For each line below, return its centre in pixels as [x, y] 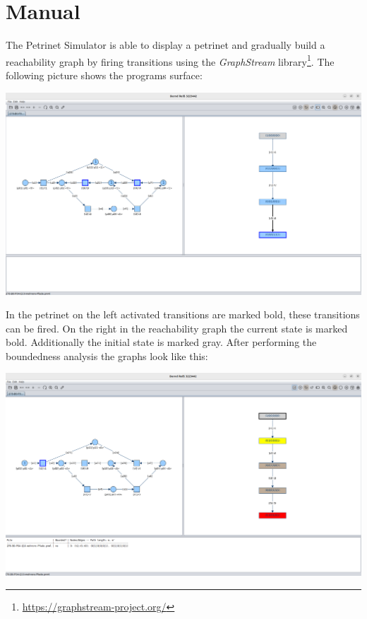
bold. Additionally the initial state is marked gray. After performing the [161, 342]
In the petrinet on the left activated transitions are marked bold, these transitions [183, 314]
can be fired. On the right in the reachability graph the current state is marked [177, 328]
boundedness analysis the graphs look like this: [107, 355]
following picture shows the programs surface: [104, 75]
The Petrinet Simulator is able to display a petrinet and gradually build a [166, 45]
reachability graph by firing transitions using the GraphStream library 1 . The [170, 60]
